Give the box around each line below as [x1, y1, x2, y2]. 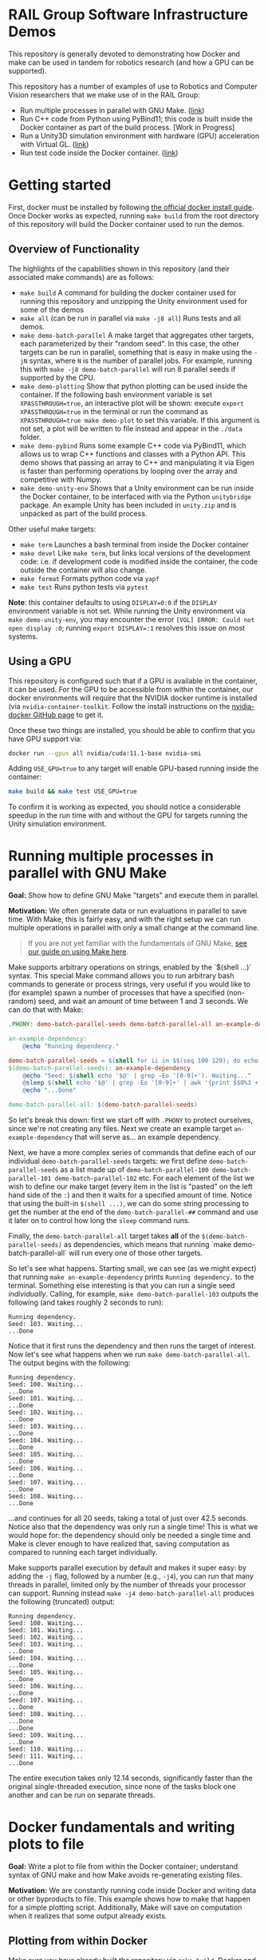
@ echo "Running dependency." [22, 1042, 120, 1050]
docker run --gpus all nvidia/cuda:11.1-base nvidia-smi [8, 749, 202, 757]
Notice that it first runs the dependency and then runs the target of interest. [8, 1341, 257, 1351]
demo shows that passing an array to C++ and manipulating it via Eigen [19, 457, 255, 467]
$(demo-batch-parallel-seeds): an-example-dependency [8, 1064, 191, 1072]
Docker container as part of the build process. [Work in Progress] [19, 122, 235, 132]
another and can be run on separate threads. [8, 1791, 156, 1800]
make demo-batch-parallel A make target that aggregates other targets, [19, 330, 254, 340]
